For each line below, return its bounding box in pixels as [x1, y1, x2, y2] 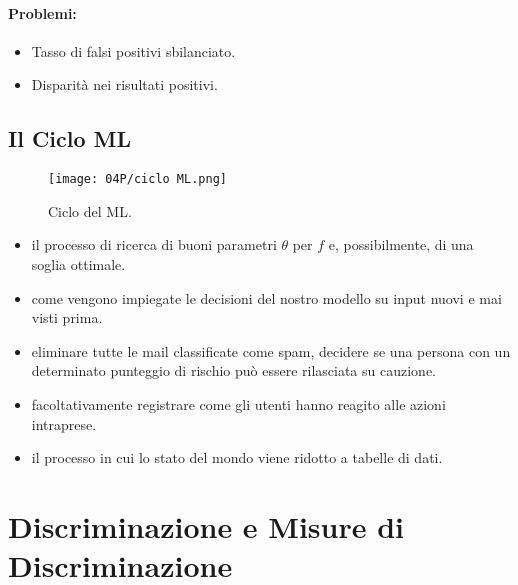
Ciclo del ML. [48, 200, 132, 221]
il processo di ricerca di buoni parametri [31, 234, 277, 255]
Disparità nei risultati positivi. [31, 74, 218, 95]
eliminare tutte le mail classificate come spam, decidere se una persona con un [31, 340, 511, 361]
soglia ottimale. [31, 254, 126, 275]
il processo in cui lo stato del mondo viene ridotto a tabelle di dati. [31, 447, 443, 468]
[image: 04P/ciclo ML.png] [48, 172, 227, 187]
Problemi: [8, 2, 77, 23]
